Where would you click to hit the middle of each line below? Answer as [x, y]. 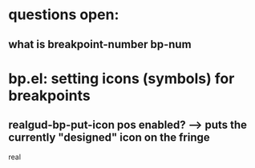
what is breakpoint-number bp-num [100, 44]
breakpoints [49, 96]
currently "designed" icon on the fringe [109, 138]
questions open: [64, 15]
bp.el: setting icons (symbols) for [121, 78]
